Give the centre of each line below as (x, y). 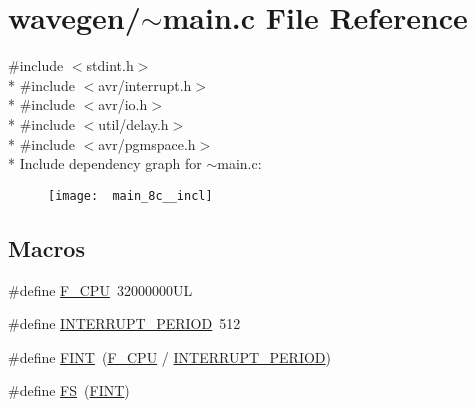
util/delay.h (133, 123)
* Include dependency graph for (105, 163)
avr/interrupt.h (145, 84)
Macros (46, 247)
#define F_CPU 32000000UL (100, 289)
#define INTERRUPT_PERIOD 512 (124, 323)
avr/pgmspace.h (147, 143)
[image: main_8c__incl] (130, 195)
